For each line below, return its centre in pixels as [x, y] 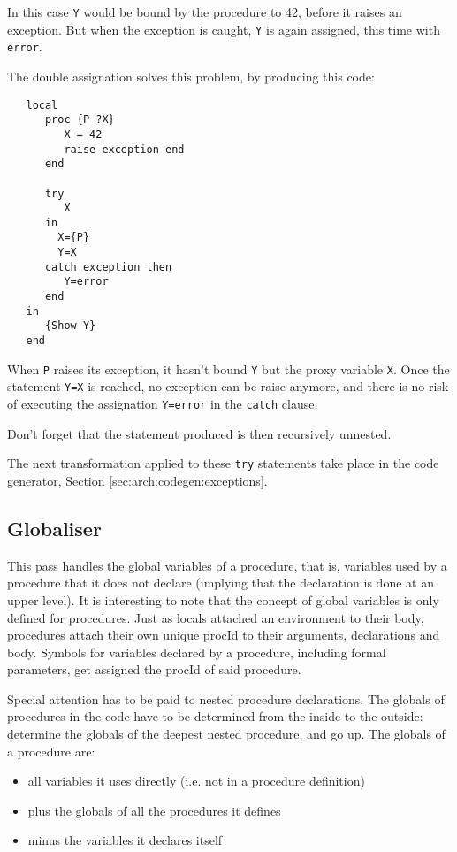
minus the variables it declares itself [125, 840]
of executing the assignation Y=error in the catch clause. [163, 404]
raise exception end [124, 149]
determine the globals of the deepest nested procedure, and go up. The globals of [226, 734]
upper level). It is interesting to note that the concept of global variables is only [223, 599]
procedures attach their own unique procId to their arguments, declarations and [224, 635]
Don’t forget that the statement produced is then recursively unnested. [199, 433]
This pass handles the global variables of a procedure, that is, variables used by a [227, 565]
